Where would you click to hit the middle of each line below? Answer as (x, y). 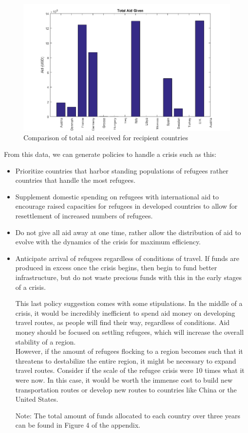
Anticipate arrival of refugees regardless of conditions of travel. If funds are (127, 258)
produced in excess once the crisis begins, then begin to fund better (116, 268)
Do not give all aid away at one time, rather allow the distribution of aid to (128, 232)
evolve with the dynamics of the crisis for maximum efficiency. (108, 242)
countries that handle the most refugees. (75, 180)
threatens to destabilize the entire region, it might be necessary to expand (126, 360)
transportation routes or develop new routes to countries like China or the (126, 389)
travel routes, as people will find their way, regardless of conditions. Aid (123, 322)
